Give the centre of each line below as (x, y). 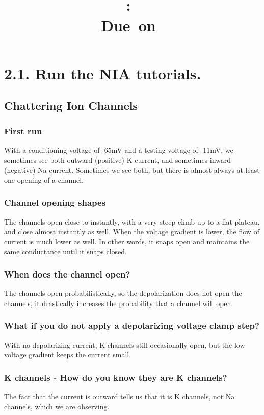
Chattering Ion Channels (71, 106)
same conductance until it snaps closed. (66, 251)
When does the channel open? (67, 274)
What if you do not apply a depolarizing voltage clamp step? (132, 326)
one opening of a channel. (44, 179)
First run (23, 131)
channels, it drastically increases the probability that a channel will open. (119, 303)
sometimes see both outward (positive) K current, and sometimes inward (118, 160)
